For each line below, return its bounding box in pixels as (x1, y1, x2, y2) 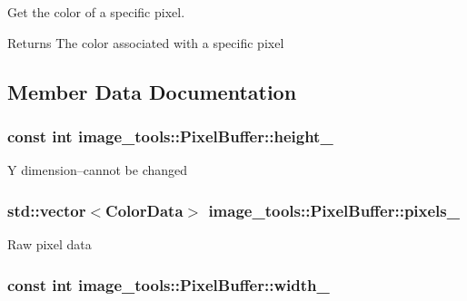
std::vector (7, 199, 86, 221)
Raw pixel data (7, 235, 92, 253)
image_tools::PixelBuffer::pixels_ (208, 199, 460, 221)
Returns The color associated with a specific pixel (7, 33, 284, 52)
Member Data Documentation (7, 77, 297, 105)
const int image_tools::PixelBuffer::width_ (7, 273, 330, 296)
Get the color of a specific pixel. (7, 3, 185, 21)
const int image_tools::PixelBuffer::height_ (7, 124, 333, 147)
